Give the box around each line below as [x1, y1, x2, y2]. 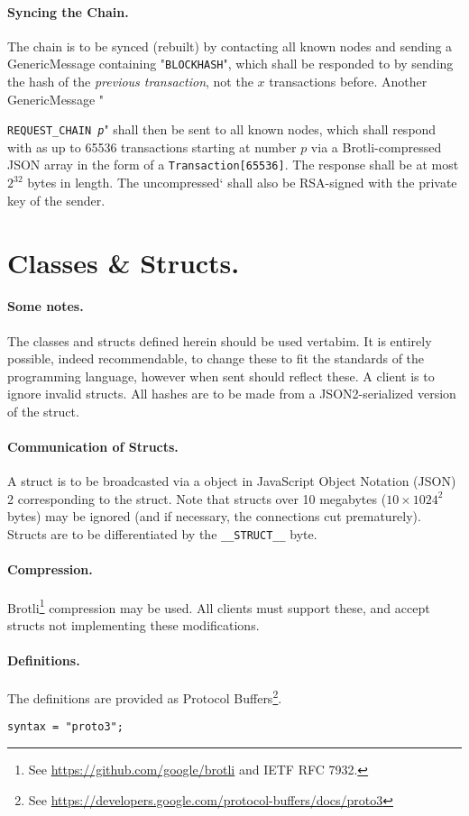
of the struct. [7, 401, 79, 420]
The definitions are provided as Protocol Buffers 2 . [7, 686, 282, 707]
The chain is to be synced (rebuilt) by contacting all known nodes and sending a [7, 36, 453, 55]
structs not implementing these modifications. [7, 615, 260, 634]
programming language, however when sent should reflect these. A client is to [7, 366, 435, 385]
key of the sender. [7, 190, 106, 209]
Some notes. [7, 297, 84, 316]
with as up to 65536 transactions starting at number [7, 137, 297, 156]
